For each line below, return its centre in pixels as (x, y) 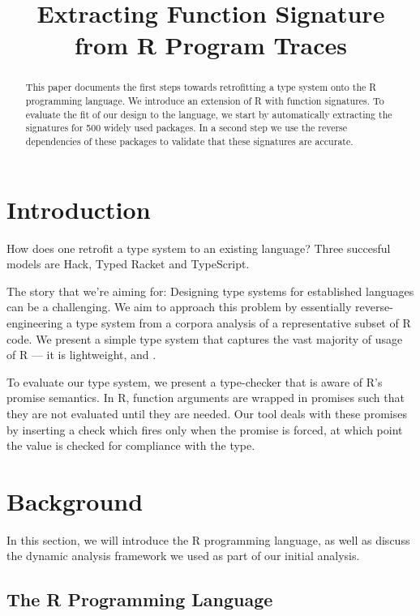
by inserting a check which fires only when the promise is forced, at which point (205, 429)
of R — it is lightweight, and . (81, 355)
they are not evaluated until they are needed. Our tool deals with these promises (207, 413)
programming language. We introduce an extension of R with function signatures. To (205, 101)
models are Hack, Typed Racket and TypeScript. (128, 264)
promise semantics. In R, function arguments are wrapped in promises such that (206, 398)
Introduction (79, 209)
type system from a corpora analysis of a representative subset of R (243, 322)
